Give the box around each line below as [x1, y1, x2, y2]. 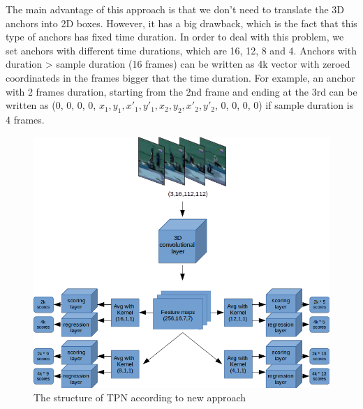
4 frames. [6, 112, 45, 126]
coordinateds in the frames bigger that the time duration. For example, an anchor [6, 70, 355, 84]
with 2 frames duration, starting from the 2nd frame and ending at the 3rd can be [6, 84, 357, 98]
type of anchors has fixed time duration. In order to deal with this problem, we [6, 29, 344, 44]
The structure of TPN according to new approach [34, 390, 246, 405]
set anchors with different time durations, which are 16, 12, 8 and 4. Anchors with [6, 43, 357, 57]
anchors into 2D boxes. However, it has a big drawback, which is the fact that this [6, 15, 357, 30]
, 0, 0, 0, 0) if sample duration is [215, 98, 354, 112]
